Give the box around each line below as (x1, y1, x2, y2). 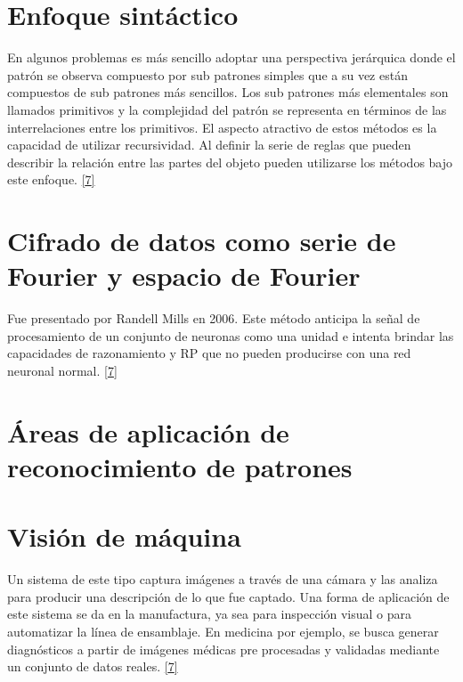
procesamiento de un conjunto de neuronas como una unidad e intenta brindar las (7, 326, 454, 345)
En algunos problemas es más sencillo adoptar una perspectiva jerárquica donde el (7, 48, 456, 67)
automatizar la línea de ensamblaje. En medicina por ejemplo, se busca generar (7, 622, 439, 641)
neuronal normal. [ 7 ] (7, 361, 118, 379)
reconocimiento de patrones (7, 448, 353, 484)
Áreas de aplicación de (7, 413, 289, 450)
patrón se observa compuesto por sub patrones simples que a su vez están (7, 65, 408, 84)
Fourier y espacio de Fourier (7, 257, 361, 294)
